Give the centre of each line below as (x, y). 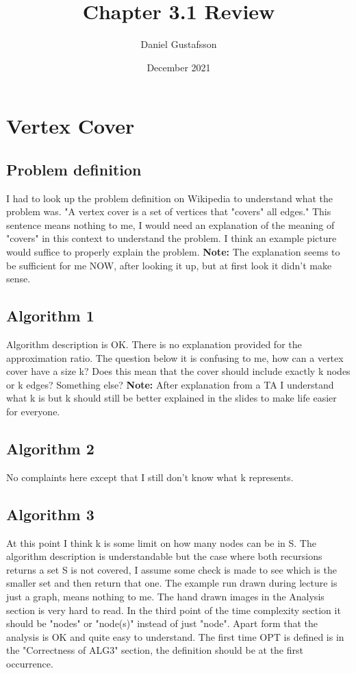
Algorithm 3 (50, 514)
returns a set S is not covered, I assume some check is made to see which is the (171, 569)
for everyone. (33, 412)
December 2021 (179, 67)
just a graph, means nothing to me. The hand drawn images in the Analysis (165, 596)
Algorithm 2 (50, 449)
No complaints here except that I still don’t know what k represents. (150, 477)
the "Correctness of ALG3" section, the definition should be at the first (155, 650)
